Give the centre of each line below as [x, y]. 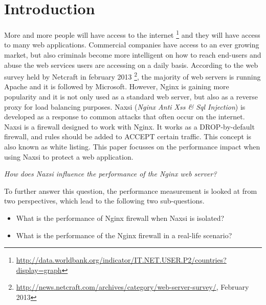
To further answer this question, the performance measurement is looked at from [131, 190]
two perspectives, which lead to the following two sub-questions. [104, 201]
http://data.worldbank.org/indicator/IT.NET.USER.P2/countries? [121, 260]
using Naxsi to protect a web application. [69, 156]
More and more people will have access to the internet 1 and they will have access [132, 34]
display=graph [39, 270]
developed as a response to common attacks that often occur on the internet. [125, 117]
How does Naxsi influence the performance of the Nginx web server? [110, 174]
